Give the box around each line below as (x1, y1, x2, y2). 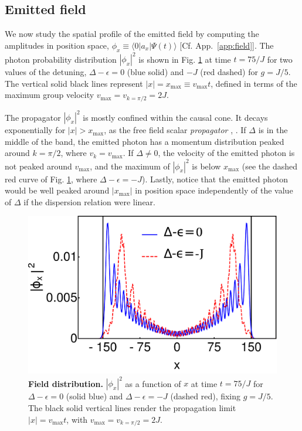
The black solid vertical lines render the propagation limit (28, 401, 236, 413)
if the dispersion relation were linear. (23, 195, 156, 208)
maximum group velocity (5, 89, 94, 101)
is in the (258, 124, 288, 136)
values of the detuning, (5, 66, 87, 78)
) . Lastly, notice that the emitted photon (141, 172, 289, 185)
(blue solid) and (127, 66, 184, 78)
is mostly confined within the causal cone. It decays (83, 111, 268, 123)
